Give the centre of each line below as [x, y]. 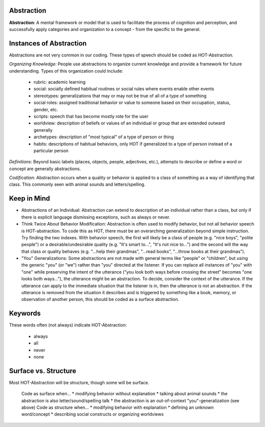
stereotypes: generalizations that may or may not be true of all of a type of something [120, 96]
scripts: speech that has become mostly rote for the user [91, 116]
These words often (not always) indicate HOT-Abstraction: [68, 325]
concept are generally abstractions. [45, 169]
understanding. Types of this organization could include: [66, 71]
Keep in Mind [29, 199]
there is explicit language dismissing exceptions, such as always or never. [96, 217]
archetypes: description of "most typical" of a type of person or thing [104, 137]
